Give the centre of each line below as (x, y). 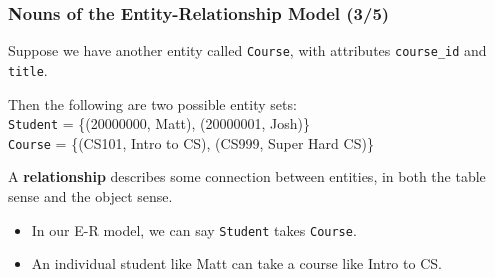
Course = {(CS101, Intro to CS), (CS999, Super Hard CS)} (191, 142)
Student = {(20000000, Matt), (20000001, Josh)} (159, 123)
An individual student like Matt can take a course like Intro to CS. (236, 263)
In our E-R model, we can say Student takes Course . (194, 229)
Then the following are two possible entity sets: (152, 103)
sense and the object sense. (90, 196)
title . (28, 69)
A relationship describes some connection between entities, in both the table (247, 176)
